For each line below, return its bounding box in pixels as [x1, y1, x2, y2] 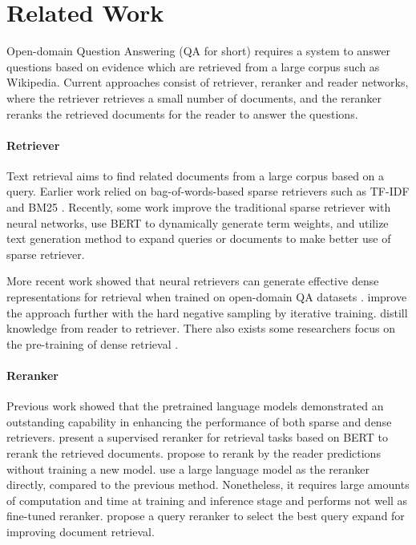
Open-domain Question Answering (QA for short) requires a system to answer [6, 42, 391, 59]
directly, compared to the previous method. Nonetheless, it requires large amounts [6, 476, 410, 493]
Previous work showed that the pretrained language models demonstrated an [6, 398, 384, 414]
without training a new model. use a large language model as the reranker [6, 460, 370, 477]
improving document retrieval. [6, 523, 155, 539]
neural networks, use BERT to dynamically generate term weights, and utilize [6, 214, 389, 231]
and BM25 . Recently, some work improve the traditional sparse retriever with [6, 199, 391, 216]
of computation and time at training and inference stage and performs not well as [6, 491, 408, 508]
